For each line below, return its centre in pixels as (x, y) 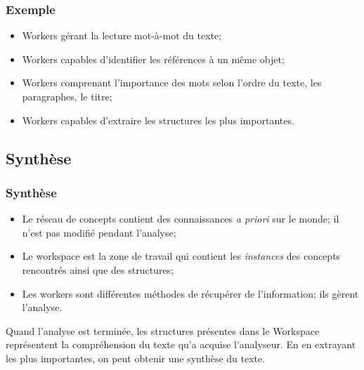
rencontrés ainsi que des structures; (98, 269)
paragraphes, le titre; (67, 96)
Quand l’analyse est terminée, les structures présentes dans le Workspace (163, 330)
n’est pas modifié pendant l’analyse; (99, 232)
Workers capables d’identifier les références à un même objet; (153, 59)
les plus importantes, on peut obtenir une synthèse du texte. (136, 358)
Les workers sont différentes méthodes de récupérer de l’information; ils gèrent (190, 293)
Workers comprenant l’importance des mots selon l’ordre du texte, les (172, 82)
